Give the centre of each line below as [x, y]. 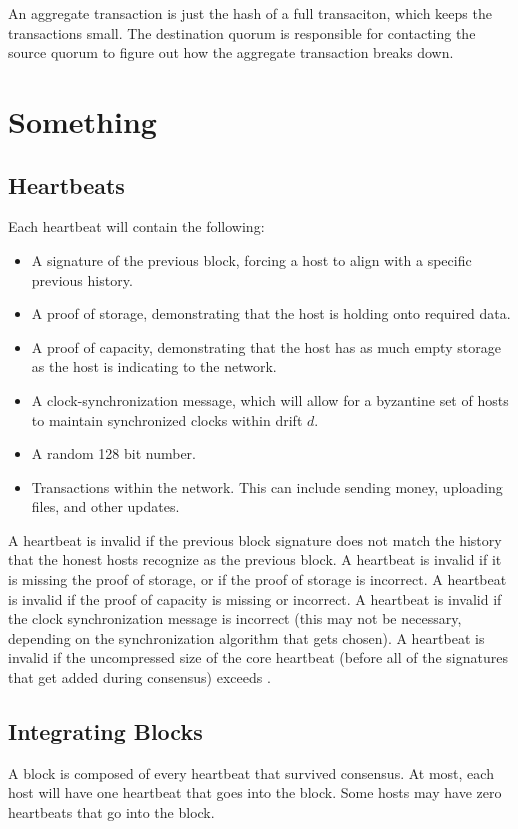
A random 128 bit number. [114, 453]
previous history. [82, 279]
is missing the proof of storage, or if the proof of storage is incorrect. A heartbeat [257, 579]
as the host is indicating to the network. [154, 366]
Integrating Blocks [105, 731]
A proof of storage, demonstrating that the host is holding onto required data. [271, 313]
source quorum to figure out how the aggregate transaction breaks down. [231, 52]
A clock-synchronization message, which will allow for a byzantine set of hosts [270, 399]
